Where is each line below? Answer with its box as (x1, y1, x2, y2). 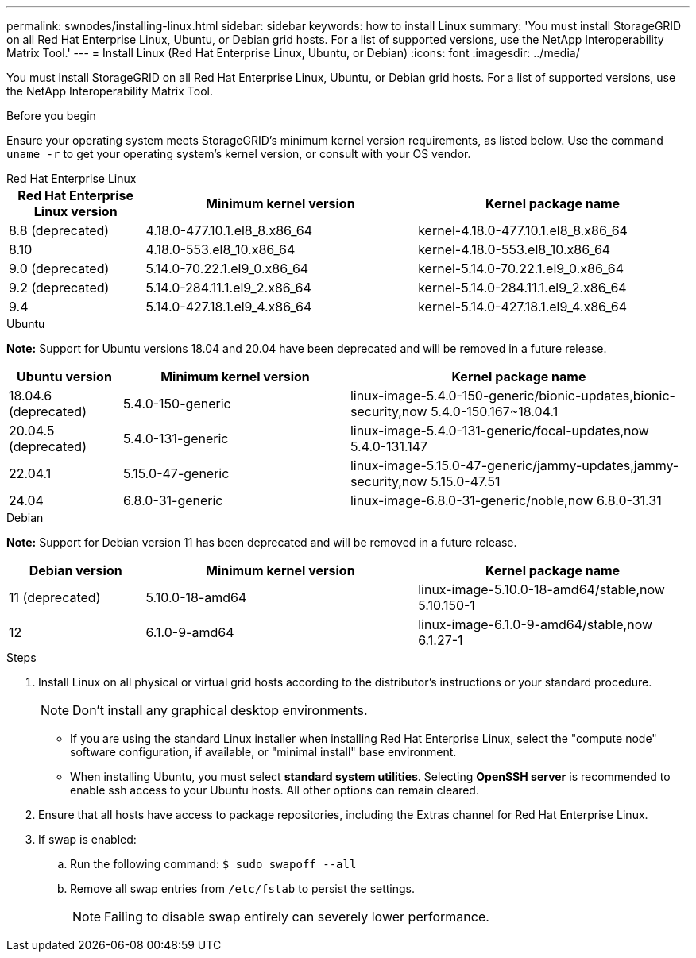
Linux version (33, 203, 118, 219)
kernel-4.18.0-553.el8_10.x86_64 (418, 241, 611, 257)
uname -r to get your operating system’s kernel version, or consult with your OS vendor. (6, 147, 471, 160)
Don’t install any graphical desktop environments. (72, 702, 368, 718)
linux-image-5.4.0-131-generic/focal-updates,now (350, 423, 649, 438)
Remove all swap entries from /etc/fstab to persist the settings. (70, 882, 416, 895)
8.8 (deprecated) (9, 222, 110, 238)
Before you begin (6, 109, 96, 122)
